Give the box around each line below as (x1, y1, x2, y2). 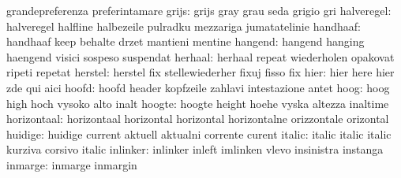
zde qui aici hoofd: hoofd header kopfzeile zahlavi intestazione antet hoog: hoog (6, 79, 390, 95)
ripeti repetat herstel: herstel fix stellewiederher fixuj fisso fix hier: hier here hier (6, 64, 395, 80)
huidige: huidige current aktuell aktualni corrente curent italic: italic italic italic (6, 125, 392, 142)
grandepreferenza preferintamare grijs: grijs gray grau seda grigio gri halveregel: (6, 2, 392, 18)
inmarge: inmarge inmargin (6, 156, 137, 172)
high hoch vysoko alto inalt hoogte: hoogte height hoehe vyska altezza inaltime (6, 95, 389, 111)
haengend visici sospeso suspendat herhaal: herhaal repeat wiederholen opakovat (6, 48, 395, 65)
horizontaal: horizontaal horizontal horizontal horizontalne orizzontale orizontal (6, 110, 389, 127)
